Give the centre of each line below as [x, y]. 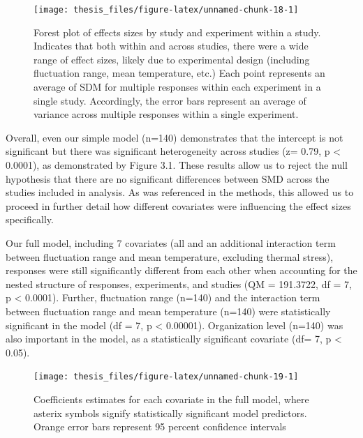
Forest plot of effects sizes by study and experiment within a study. [177, 32]
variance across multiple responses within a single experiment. [166, 114]
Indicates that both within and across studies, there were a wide [171, 46]
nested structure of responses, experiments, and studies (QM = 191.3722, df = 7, [179, 284]
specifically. [30, 219]
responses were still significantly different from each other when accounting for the [181, 270]
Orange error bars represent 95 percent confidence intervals [160, 426]
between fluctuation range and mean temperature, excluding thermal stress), [170, 256]
